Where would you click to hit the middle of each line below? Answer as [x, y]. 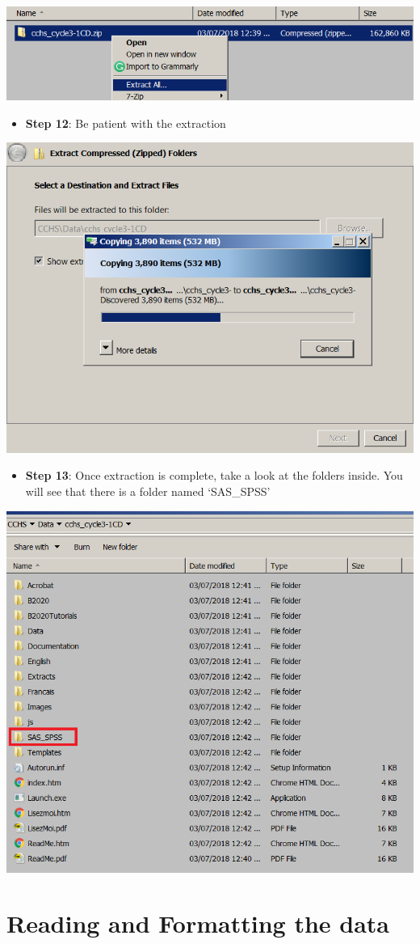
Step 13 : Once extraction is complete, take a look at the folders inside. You [214, 475]
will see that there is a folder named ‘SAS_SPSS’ [148, 491]
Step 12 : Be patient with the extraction [126, 123]
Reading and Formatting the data [198, 923]
